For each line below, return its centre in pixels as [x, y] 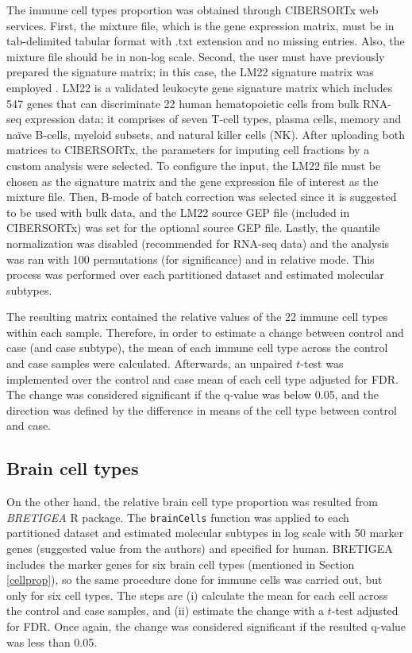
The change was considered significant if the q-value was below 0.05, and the [193, 394]
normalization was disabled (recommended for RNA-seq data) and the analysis [198, 243]
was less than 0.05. [52, 641]
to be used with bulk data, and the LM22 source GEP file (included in [178, 212]
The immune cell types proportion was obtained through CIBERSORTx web [193, 10]
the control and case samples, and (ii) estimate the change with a [166, 610]
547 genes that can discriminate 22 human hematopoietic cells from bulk [183, 103]
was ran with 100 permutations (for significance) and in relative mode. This [191, 259]
